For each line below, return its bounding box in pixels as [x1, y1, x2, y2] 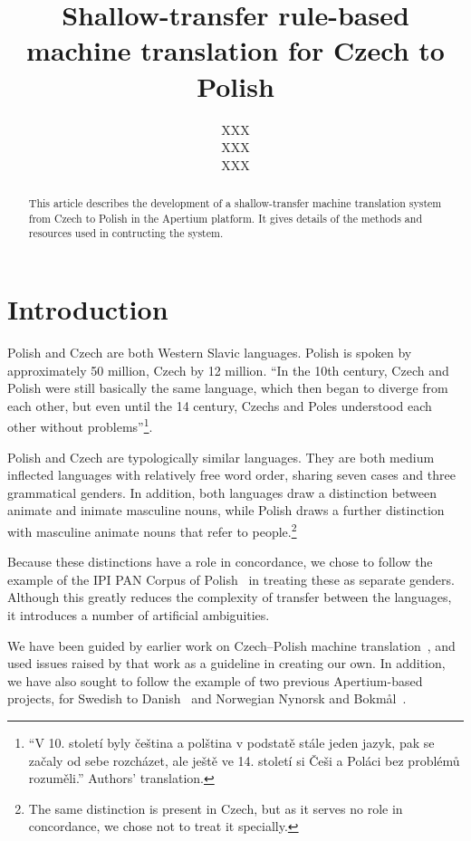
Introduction [7, 291, 168, 328]
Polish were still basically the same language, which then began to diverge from [7, 378, 448, 397]
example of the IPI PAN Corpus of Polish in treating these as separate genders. [7, 569, 455, 588]
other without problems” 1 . [7, 415, 153, 436]
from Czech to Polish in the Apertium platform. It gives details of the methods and [28, 210, 422, 225]
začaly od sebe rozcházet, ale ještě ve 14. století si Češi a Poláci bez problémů [28, 750, 460, 769]
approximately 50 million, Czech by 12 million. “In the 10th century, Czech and [7, 360, 449, 379]
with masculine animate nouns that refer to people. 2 [7, 519, 297, 540]
